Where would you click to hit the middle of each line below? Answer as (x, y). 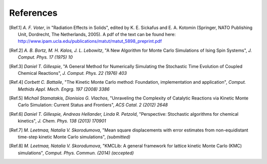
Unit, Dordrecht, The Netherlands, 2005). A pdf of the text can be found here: (97, 34)
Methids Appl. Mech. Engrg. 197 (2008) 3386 (64, 89)
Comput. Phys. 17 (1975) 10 (45, 57)
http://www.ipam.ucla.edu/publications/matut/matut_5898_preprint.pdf (90, 41)
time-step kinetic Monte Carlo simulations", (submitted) (74, 137)
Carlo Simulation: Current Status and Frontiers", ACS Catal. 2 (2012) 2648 (93, 105)
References (33, 13)
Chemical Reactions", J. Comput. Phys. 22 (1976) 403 (72, 73)
